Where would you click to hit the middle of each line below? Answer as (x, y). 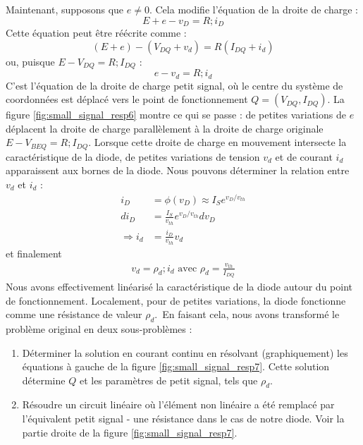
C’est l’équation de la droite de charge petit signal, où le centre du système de (174, 85)
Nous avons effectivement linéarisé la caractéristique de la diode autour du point (179, 286)
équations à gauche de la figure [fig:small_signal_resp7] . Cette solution (176, 366)
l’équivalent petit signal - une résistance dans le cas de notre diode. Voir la (183, 419)
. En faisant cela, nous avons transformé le (247, 314)
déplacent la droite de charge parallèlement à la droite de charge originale (165, 128)
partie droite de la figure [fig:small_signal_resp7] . (130, 432)
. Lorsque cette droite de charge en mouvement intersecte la (217, 142)
